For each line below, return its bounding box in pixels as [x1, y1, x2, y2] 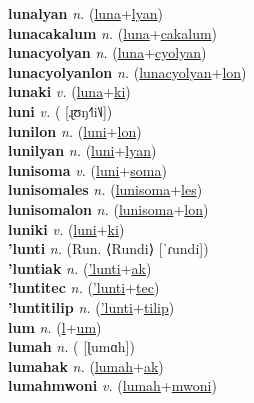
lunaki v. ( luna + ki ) [8, 81, 131, 102]
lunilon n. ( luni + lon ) [8, 120, 142, 141]
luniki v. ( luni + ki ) [8, 218, 125, 239]
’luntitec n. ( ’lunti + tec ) [8, 277, 160, 298]
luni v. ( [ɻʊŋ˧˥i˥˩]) [8, 100, 113, 121]
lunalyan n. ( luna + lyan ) [8, 3, 163, 23]
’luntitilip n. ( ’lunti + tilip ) [8, 296, 175, 317]
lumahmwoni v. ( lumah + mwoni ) [8, 375, 217, 396]
